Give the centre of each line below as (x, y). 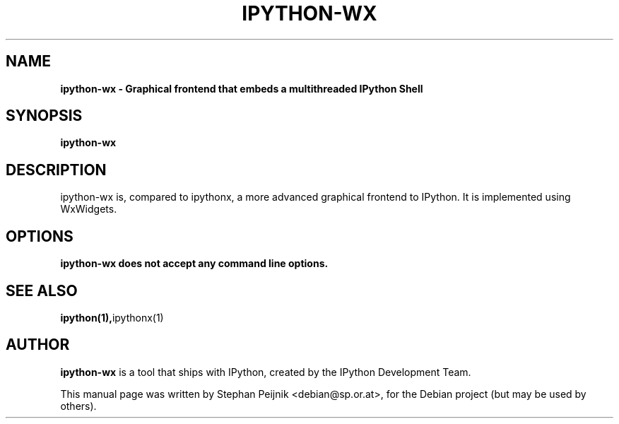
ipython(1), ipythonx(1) (112, 317)
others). (78, 406)
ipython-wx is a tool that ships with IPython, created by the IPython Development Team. (266, 372)
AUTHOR (38, 345)
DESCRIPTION (56, 170)
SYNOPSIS (44, 116)
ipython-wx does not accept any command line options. (194, 264)
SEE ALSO (42, 290)
